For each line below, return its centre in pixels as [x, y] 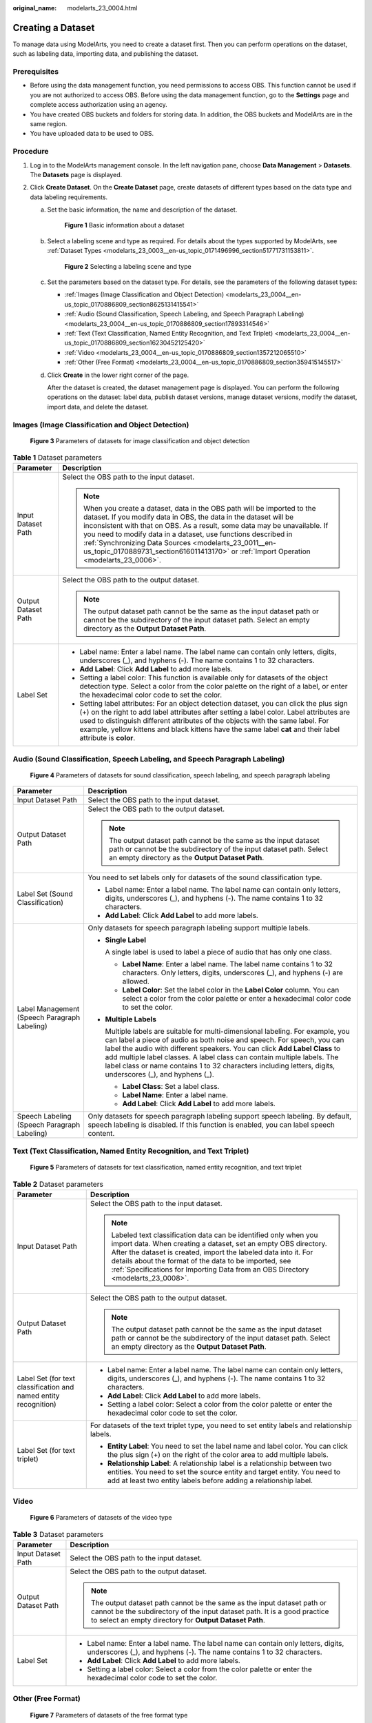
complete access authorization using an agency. [99, 105]
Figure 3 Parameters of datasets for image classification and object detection [140, 440]
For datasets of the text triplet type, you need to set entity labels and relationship [221, 1425]
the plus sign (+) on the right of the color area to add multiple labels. [218, 1454]
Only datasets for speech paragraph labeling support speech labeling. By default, [220, 1117]
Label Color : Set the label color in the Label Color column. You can [231, 990]
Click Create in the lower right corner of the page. [118, 375]
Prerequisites [35, 72]
